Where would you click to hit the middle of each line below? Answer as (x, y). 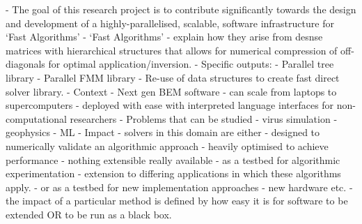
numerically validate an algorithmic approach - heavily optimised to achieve (167, 145)
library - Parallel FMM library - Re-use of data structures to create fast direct (173, 77)
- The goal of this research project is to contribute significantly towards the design (181, 9)
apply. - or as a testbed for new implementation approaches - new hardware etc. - (179, 187)
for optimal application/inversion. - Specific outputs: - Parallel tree (191, 64)
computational (36, 118)
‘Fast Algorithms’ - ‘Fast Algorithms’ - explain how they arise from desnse (164, 37)
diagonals (25, 64)
